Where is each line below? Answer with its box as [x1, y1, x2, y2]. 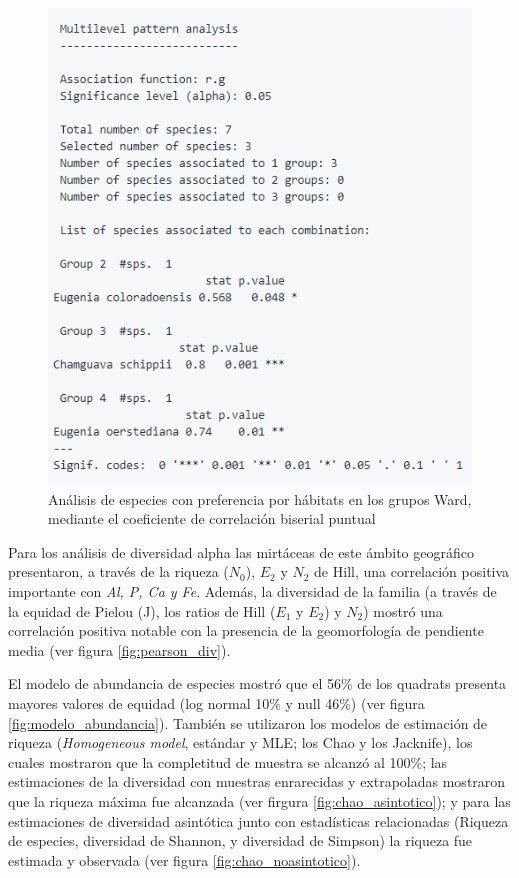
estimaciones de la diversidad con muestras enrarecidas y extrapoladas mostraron [8, 771, 506, 792]
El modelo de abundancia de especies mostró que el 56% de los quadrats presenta [8, 673, 507, 694]
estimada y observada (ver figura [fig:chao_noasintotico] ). [8, 849, 361, 870]
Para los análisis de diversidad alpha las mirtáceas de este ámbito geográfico [8, 541, 474, 562]
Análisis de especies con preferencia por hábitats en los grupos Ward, [48, 488, 472, 509]
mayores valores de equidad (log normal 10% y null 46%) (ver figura [8, 692, 425, 713]
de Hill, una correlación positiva [314, 561, 510, 582]
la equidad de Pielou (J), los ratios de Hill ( [8, 600, 276, 621]
